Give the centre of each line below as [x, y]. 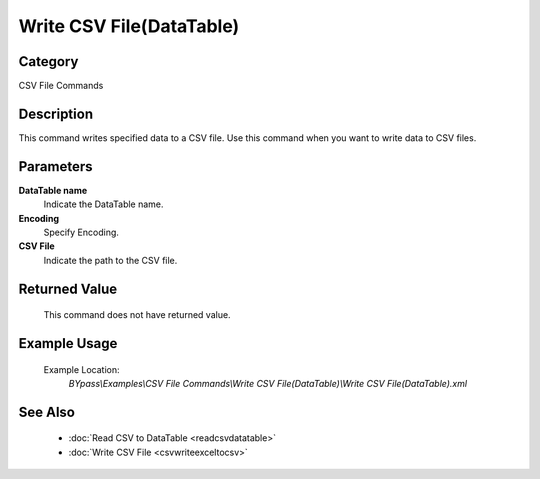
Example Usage [68, 343]
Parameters [55, 166]
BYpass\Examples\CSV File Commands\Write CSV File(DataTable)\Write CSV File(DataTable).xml [268, 384]
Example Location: [81, 369]
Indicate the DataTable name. [103, 204]
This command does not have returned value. [137, 315]
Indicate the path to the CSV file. [110, 260]
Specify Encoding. [81, 232]
